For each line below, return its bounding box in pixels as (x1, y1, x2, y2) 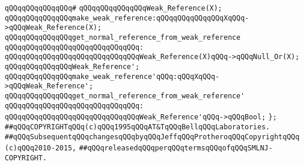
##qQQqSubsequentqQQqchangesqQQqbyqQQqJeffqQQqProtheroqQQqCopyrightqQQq (5, 132, 300, 141)
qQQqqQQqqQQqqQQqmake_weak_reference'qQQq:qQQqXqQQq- (5, 72, 220, 81)
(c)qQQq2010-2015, (5, 144, 76, 153)
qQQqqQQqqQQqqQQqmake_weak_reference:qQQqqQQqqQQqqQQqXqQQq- (5, 13, 249, 22)
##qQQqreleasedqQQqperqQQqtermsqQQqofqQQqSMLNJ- (79, 144, 273, 153)
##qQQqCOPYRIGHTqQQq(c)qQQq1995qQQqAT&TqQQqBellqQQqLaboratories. (5, 122, 270, 131)
